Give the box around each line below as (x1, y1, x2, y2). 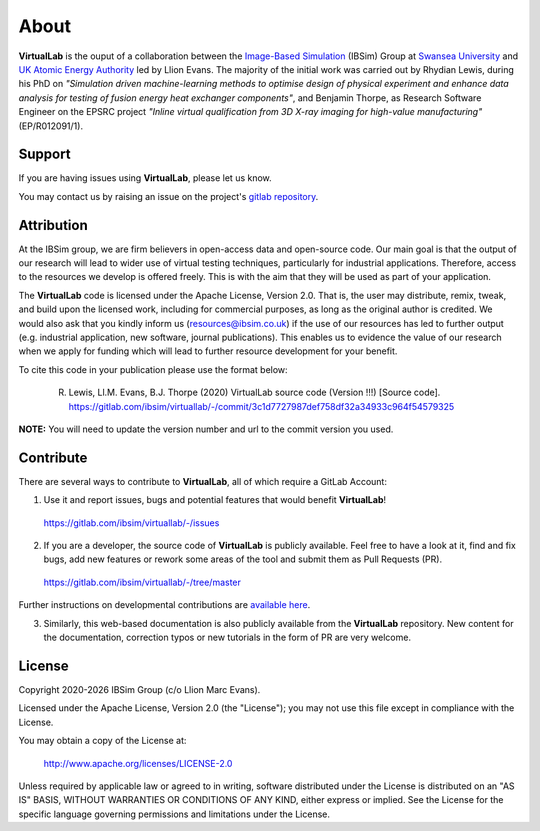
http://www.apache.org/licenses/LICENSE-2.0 (43, 757, 233, 769)
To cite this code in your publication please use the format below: (18, 363, 289, 375)
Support (18, 146, 71, 163)
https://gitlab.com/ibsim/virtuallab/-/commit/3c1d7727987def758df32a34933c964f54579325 (68, 400, 455, 412)
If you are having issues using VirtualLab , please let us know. (18, 172, 272, 184)
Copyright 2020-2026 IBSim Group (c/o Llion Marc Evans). (18, 683, 261, 695)
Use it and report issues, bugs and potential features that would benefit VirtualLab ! (43, 494, 387, 506)
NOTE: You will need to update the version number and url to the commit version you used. (18, 423, 394, 435)
